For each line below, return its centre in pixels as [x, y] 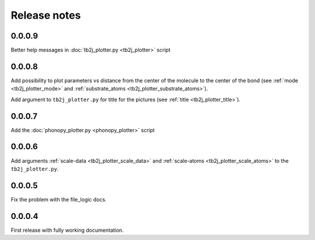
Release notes [46, 15]
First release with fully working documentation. [67, 230]
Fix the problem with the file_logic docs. [59, 199]
